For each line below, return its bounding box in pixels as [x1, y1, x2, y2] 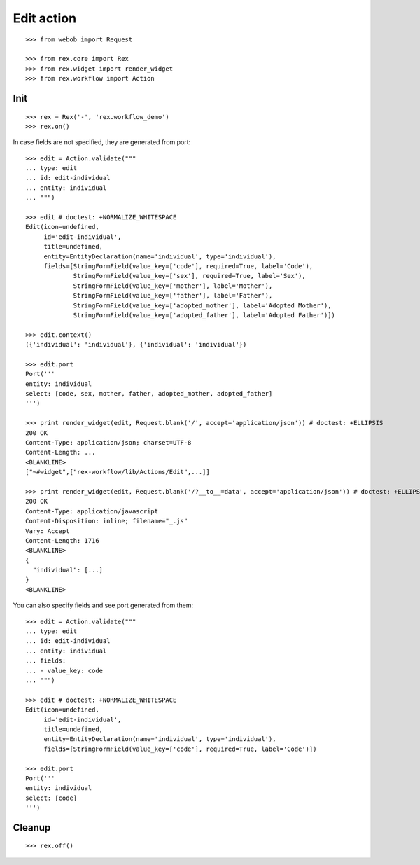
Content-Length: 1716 [25, 537, 99, 544]
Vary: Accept [25, 527, 70, 535]
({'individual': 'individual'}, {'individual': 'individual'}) [25, 340, 247, 349]
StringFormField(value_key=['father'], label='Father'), [73, 291, 273, 300]
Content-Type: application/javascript [25, 507, 159, 515]
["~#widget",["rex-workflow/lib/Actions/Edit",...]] [25, 468, 210, 476]
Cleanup [13, 822, 51, 833]
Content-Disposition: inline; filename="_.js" [25, 517, 188, 525]
